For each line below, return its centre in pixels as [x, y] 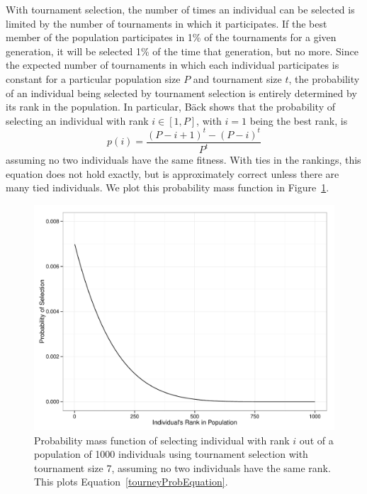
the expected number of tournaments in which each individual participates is [173, 65]
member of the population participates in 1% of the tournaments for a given [171, 37]
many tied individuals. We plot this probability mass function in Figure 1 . [168, 187]
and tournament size [237, 78]
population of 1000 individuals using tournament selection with [171, 454]
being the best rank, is [299, 120]
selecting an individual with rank [77, 120]
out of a [316, 440]
